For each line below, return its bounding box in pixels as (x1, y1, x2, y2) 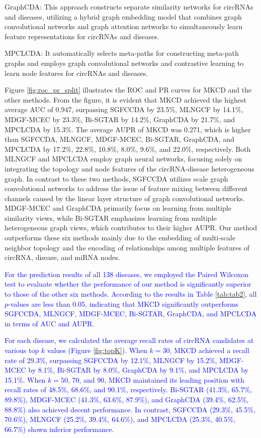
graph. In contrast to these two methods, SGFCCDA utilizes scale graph (5, 173, 228, 184)
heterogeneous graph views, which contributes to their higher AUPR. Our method (5, 222, 257, 233)
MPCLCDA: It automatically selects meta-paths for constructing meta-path (5, 48, 239, 58)
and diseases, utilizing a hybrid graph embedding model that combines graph (5, 11, 242, 22)
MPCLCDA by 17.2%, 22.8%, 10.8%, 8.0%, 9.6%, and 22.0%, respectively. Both (5, 143, 251, 154)
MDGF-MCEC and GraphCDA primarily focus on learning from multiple (5, 203, 231, 213)
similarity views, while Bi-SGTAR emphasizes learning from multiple (5, 212, 217, 223)
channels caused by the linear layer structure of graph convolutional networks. (5, 193, 245, 203)
